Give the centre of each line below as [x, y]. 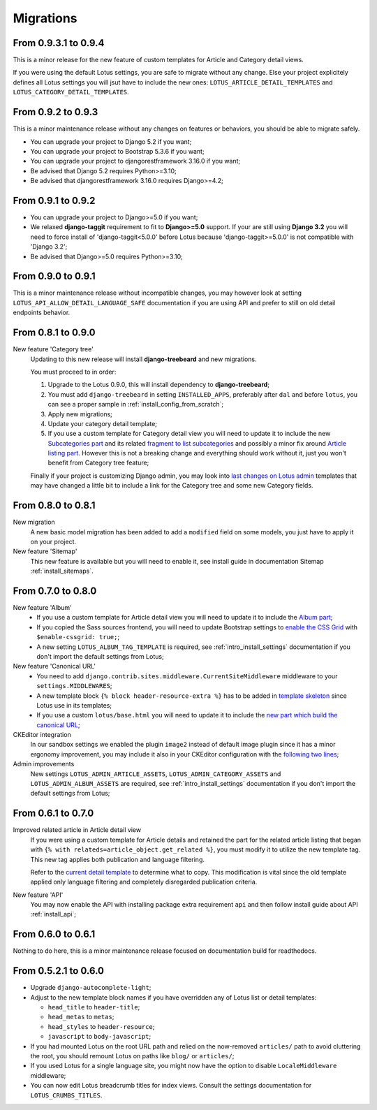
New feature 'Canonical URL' [54, 666]
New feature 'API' [38, 895]
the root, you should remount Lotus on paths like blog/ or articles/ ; [132, 1056]
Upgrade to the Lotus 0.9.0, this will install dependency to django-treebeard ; [159, 385]
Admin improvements [44, 764]
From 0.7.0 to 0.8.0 [55, 591]
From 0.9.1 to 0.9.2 [54, 200]
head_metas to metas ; [81, 1017]
